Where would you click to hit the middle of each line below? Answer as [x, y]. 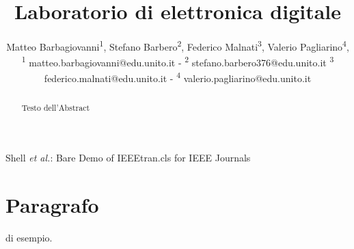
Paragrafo [52, 205]
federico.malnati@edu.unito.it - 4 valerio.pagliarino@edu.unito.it [178, 77]
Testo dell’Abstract [56, 107]
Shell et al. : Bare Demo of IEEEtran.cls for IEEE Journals [128, 158]
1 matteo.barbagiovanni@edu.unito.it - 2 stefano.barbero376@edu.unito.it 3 [178, 62]
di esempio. [29, 238]
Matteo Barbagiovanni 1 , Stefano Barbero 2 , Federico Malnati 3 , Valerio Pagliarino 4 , [178, 45]
